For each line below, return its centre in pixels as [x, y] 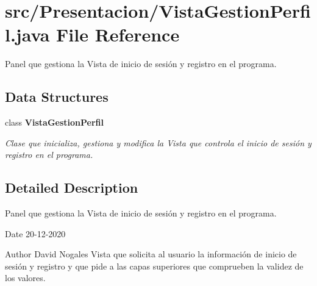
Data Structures [57, 97]
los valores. [25, 278]
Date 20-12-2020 [35, 233]
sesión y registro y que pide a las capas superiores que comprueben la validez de [154, 266]
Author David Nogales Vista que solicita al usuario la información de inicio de [151, 254]
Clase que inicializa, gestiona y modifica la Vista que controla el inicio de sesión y [158, 142]
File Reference [118, 34]
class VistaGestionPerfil [54, 122]
